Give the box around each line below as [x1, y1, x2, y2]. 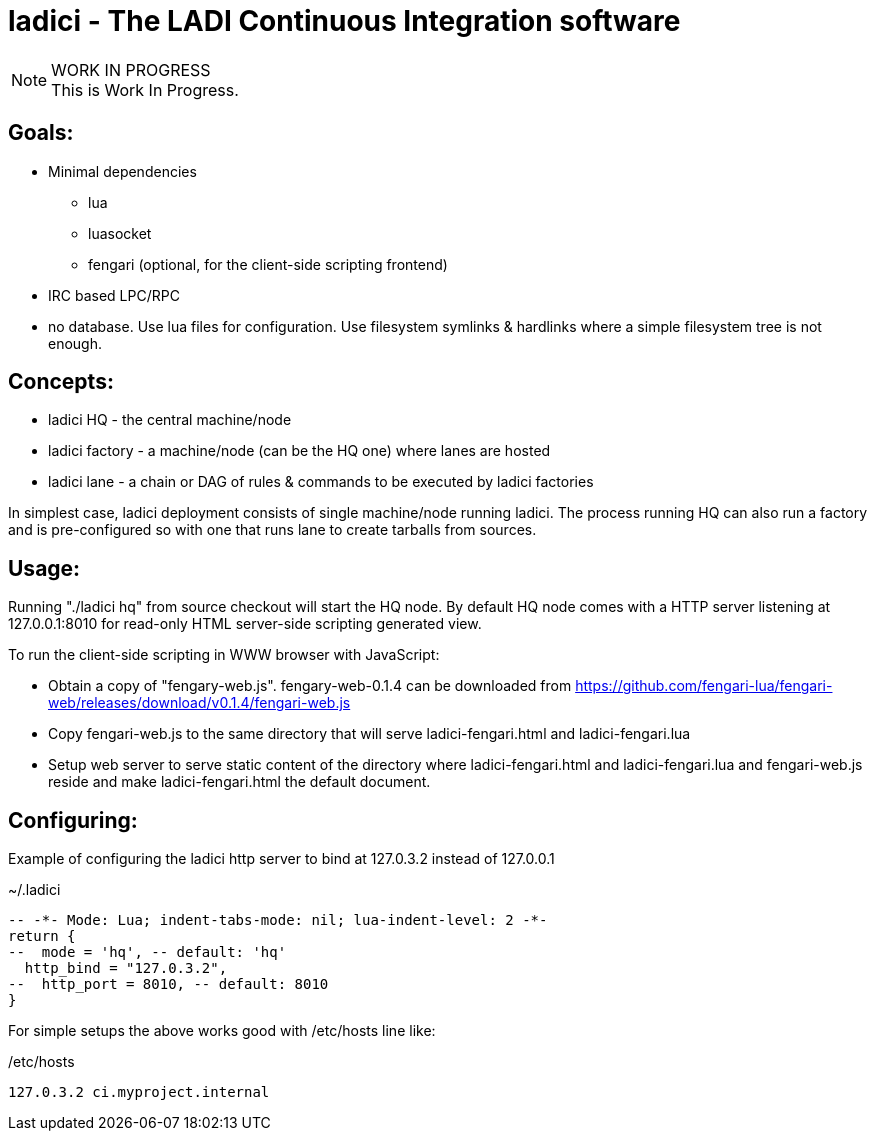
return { [8, 928, 76, 945]
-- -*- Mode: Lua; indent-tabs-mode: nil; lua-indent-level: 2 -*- [8, 912, 548, 929]
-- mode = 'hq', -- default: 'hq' [8, 944, 287, 961]
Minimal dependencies [48, 162, 197, 180]
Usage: [8, 555, 81, 581]
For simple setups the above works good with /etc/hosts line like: [8, 1022, 436, 1040]
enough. [48, 334, 103, 352]
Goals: [8, 120, 74, 146]
